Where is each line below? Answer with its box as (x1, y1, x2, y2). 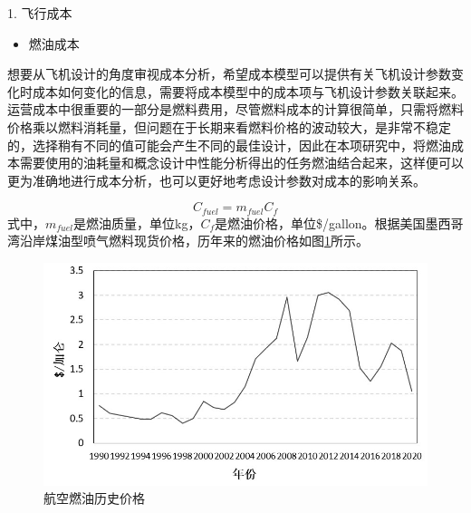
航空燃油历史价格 (43, 489, 145, 508)
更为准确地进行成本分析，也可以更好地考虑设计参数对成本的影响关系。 (7, 170, 426, 189)
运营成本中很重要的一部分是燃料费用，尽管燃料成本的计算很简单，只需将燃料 (7, 100, 464, 119)
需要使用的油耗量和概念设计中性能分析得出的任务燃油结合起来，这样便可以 (19, 153, 464, 172)
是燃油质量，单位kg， (73, 213, 201, 232)
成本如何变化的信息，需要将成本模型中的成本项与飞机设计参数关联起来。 (32, 82, 464, 101)
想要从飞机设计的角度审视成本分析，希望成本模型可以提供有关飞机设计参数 (7, 64, 451, 83)
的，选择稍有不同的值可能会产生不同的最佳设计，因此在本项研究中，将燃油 (7, 135, 451, 154)
